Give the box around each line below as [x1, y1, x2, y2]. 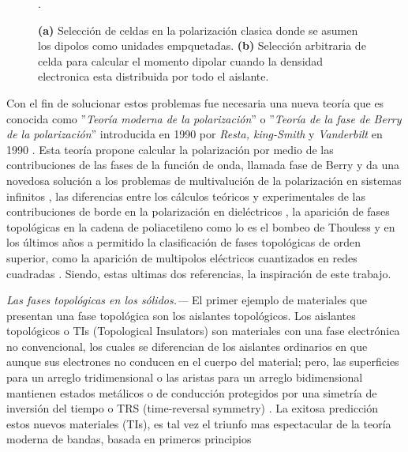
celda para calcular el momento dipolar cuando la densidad [38, 52, 324, 69]
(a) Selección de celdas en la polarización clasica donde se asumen [38, 21, 358, 38]
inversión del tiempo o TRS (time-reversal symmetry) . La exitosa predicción [6, 400, 379, 416]
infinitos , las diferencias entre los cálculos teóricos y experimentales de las [6, 187, 365, 204]
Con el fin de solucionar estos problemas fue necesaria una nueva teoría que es [6, 94, 384, 111]
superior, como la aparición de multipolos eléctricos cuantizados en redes [6, 249, 357, 266]
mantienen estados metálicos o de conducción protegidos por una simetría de [6, 384, 377, 401]
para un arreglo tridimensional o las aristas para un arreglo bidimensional [6, 369, 363, 386]
